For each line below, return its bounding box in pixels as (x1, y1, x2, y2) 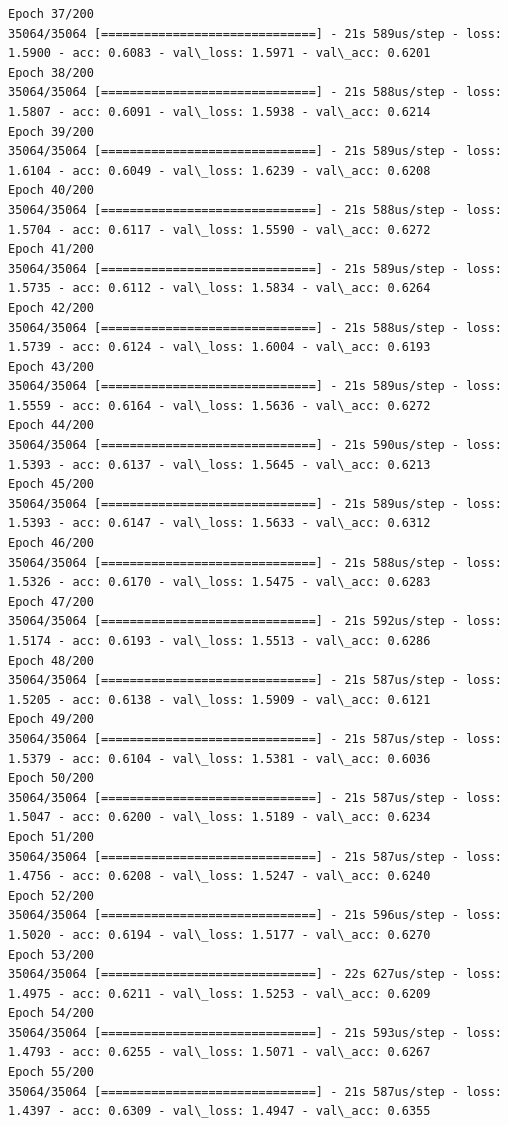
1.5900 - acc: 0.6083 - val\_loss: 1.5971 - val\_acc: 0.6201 (8, 46, 431, 61)
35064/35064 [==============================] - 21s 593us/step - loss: (8, 1025, 502, 1040)
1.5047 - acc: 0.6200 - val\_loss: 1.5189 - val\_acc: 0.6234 (8, 810, 431, 825)
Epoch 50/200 (8, 771, 94, 786)
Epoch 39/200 (8, 124, 94, 139)
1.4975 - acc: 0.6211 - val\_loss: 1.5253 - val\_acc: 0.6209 (8, 986, 431, 1001)
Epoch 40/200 (8, 183, 94, 198)
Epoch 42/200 (8, 300, 94, 315)
